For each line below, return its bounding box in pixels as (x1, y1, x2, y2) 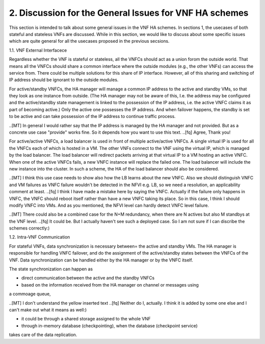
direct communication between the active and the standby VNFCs (21, 275, 155, 281)
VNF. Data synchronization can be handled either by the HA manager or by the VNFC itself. (9, 257, 193, 263)
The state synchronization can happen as (9, 266, 93, 272)
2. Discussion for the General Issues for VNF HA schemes (9, 7, 249, 18)
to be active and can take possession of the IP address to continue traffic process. (9, 114, 176, 119)
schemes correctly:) (9, 225, 50, 231)
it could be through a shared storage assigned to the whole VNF (21, 316, 151, 322)
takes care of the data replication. (9, 332, 78, 338)
